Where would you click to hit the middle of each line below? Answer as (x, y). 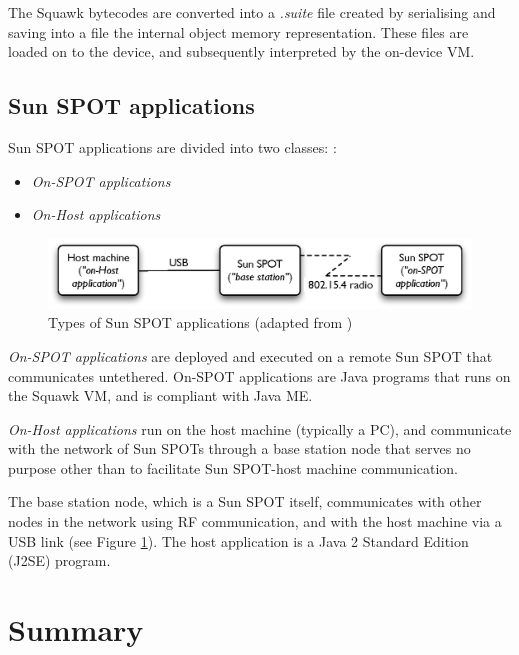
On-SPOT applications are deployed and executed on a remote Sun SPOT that (250, 355)
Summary (76, 629)
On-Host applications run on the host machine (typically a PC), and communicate (260, 428)
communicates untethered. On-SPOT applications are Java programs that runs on (259, 375)
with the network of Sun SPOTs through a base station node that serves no (239, 448)
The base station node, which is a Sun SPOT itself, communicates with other (245, 501)
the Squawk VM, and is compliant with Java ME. (160, 395)
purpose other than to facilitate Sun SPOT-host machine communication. (233, 467)
